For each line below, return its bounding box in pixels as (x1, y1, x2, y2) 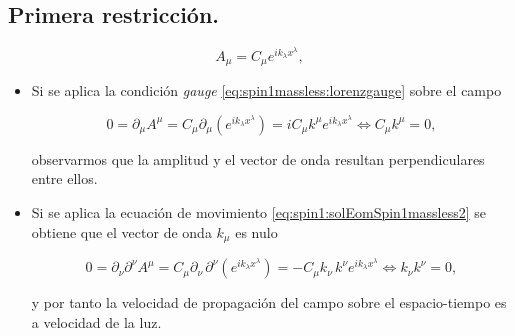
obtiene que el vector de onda (31, 221, 212, 242)
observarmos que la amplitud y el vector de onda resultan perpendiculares (31, 148, 485, 169)
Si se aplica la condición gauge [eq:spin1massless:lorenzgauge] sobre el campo (31, 80, 502, 101)
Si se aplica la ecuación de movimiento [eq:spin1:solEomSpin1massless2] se (31, 202, 487, 223)
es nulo (235, 221, 278, 242)
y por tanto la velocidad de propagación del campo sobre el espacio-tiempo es (31, 292, 507, 313)
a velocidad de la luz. (31, 311, 162, 332)
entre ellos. (31, 168, 98, 189)
